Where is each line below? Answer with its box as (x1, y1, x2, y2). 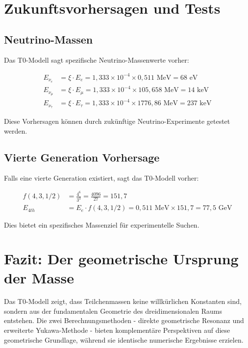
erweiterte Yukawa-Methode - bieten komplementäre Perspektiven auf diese (4, 325, 230, 335)
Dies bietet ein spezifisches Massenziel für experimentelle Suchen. (4, 220, 199, 230)
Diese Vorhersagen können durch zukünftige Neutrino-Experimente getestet (4, 116, 230, 126)
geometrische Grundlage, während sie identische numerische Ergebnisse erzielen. (4, 334, 244, 345)
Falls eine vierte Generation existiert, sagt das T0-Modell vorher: (4, 172, 199, 183)
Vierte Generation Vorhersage (4, 149, 160, 164)
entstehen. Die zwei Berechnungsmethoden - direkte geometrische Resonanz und (4, 315, 244, 325)
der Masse (4, 268, 74, 288)
